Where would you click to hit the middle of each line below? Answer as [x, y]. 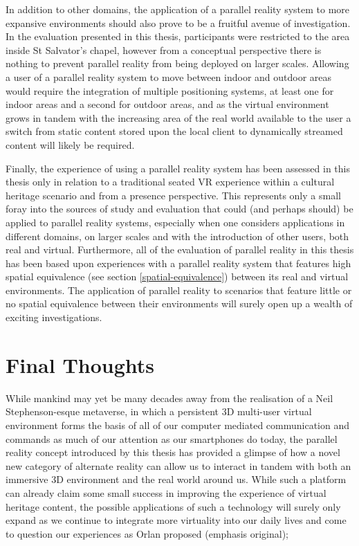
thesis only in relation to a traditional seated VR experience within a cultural [170, 182]
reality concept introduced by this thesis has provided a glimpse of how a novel [173, 452]
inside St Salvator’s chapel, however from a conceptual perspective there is [164, 49]
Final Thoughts [80, 364]
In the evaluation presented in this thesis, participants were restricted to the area [178, 36]
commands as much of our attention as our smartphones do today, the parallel [172, 438]
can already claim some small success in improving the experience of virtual [166, 492]
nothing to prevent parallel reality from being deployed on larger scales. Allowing [177, 63]
